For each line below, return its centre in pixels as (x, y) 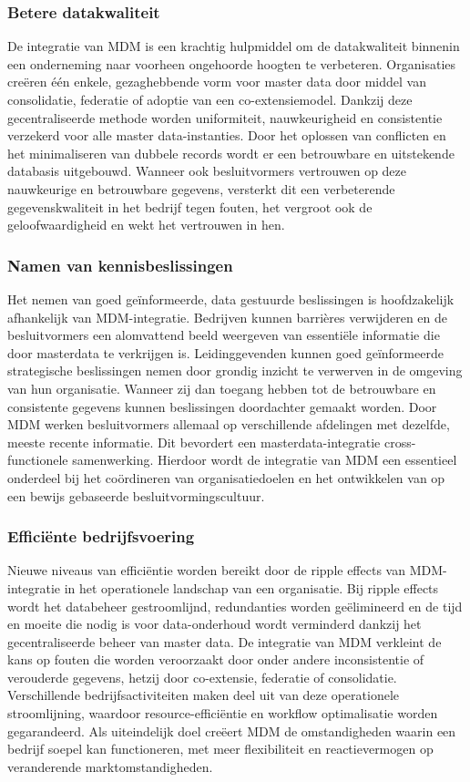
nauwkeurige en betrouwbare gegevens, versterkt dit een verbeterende (201, 188)
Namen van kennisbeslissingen (120, 265)
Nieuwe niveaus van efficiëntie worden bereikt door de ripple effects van (206, 570)
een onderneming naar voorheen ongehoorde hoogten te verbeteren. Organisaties (231, 63)
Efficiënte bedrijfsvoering (101, 536)
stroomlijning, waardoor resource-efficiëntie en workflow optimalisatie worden (223, 713)
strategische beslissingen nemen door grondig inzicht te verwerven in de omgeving (235, 370)
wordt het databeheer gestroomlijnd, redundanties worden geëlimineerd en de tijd (235, 606)
